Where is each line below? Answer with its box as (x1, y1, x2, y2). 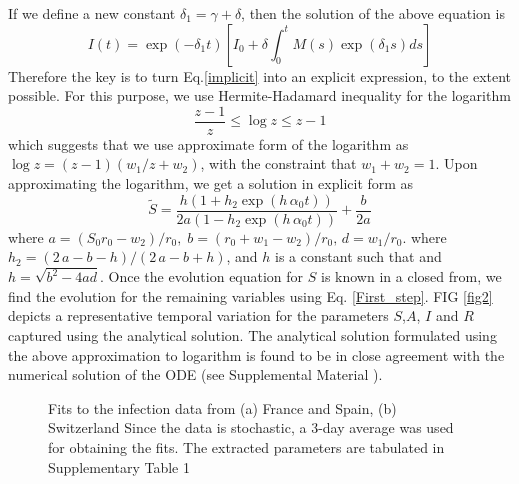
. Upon (435, 153, 478, 174)
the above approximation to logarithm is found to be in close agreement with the (8, 344, 505, 365)
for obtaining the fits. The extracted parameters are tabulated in (48, 436, 445, 457)
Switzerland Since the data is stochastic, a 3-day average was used (48, 417, 454, 438)
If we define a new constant (8, 3, 176, 23)
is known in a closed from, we (321, 266, 502, 287)
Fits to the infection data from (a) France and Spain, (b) (48, 397, 397, 418)
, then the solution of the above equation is (241, 3, 505, 23)
